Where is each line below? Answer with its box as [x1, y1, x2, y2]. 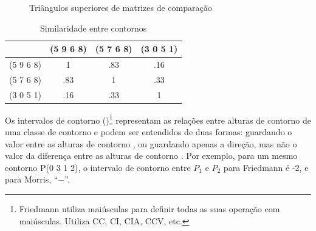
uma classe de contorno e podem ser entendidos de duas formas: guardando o [5, 126, 292, 138]
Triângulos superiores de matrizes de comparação [29, 1, 212, 13]
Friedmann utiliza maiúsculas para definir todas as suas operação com [19, 203, 280, 215]
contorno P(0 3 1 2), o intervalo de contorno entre [5, 161, 191, 173]
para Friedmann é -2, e [223, 161, 309, 173]
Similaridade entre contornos [40, 21, 147, 34]
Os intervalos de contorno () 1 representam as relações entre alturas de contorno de [5, 112, 311, 126]
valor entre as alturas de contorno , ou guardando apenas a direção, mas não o [5, 137, 297, 150]
